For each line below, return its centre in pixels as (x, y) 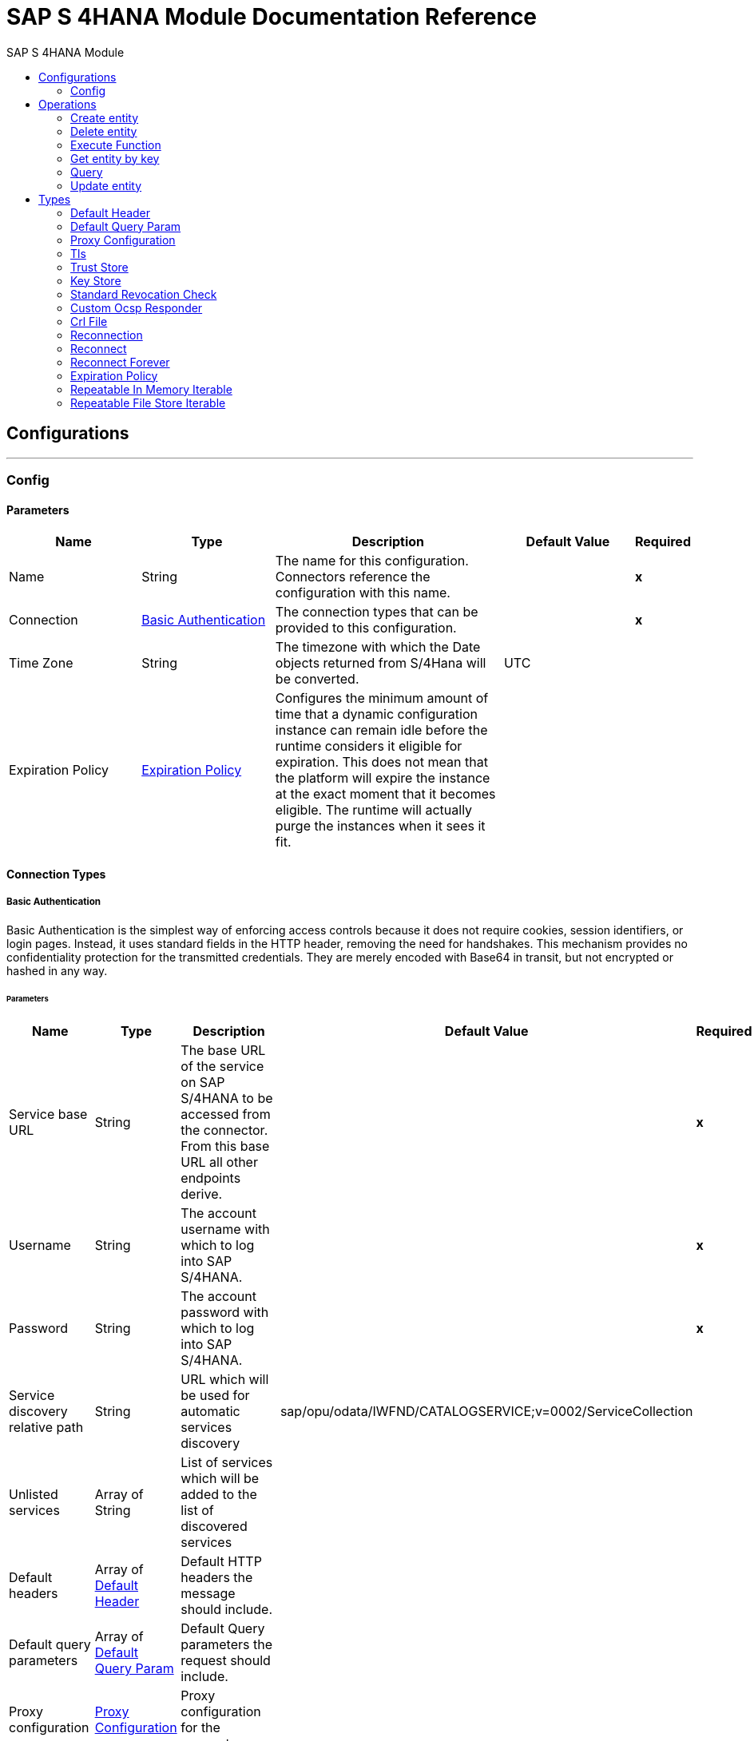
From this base (225, 1146)
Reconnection (107, 335)
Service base (48, 1114)
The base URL (223, 1051)
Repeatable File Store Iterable (148, 403)
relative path (46, 1428)
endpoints (211, 1178)
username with (225, 1229)
